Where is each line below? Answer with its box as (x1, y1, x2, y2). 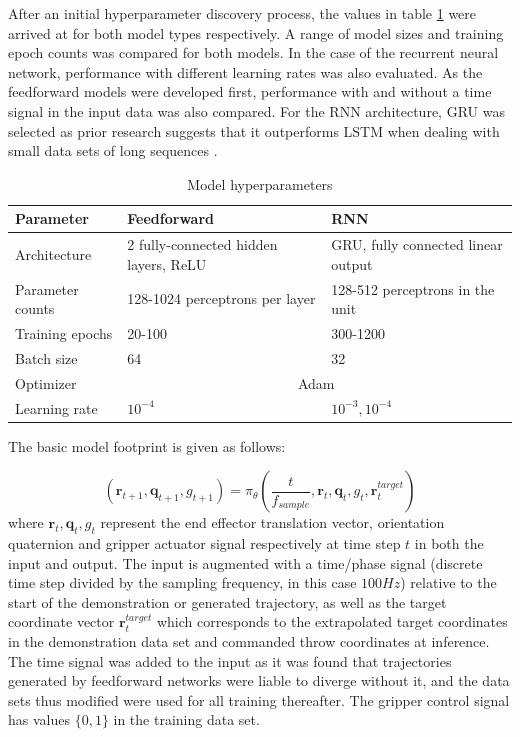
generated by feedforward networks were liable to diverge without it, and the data (8, 670, 510, 691)
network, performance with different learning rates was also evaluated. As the (8, 61, 483, 82)
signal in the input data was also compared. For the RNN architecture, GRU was (8, 100, 505, 121)
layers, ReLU (127, 253, 207, 274)
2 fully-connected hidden (127, 234, 278, 255)
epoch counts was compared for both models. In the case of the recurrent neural (8, 42, 499, 63)
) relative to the (400, 572, 497, 593)
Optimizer (15, 372, 77, 393)
